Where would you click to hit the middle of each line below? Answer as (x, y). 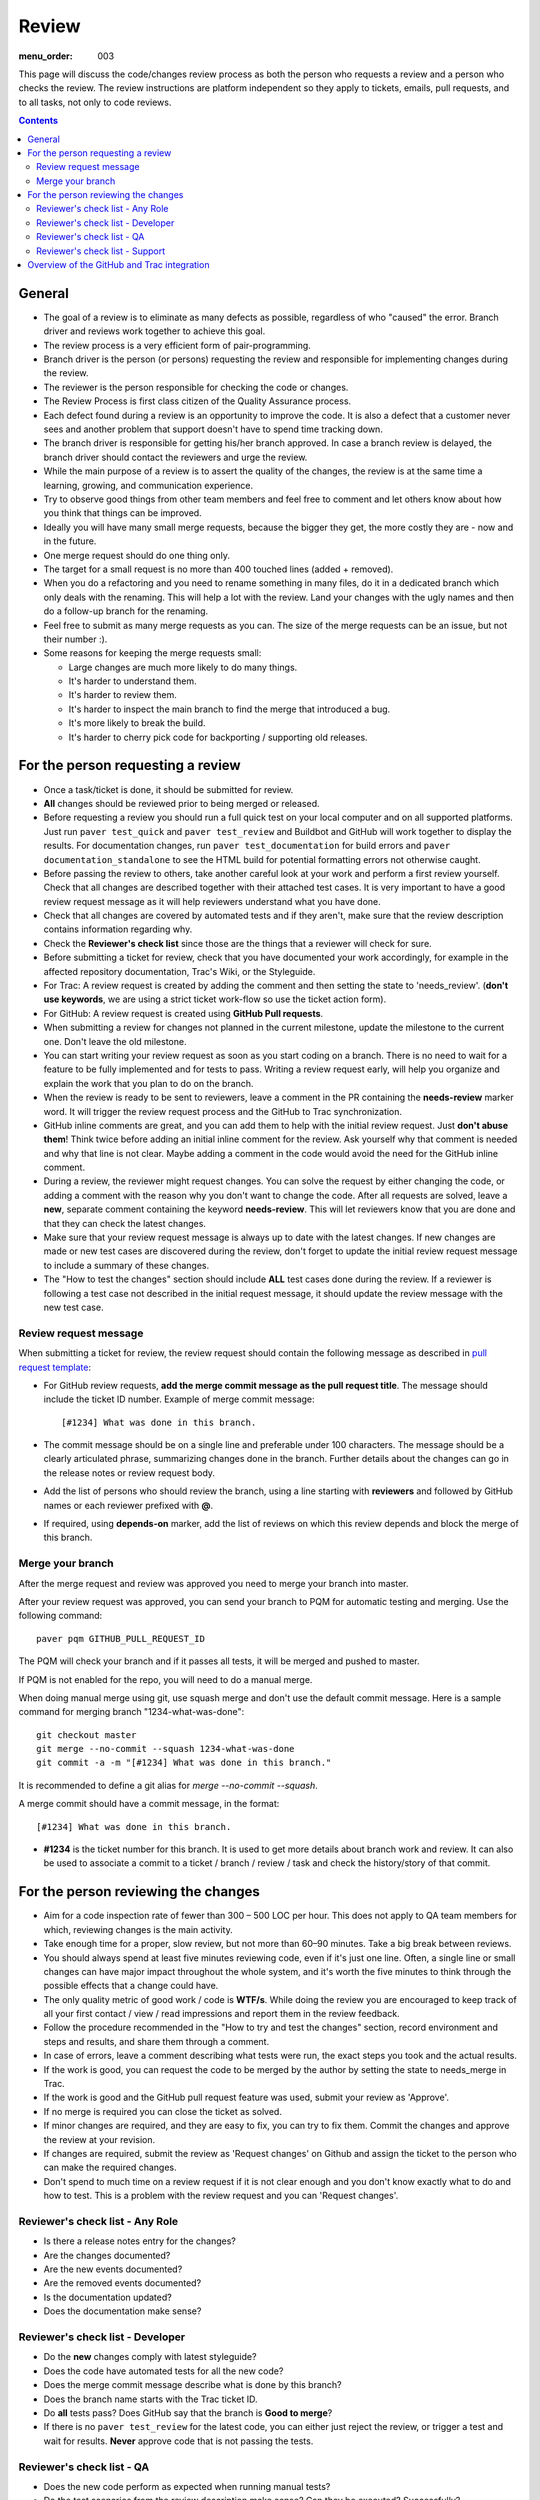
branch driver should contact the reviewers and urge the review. (175, 457)
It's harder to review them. (122, 695)
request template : (55, 1367)
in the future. (70, 541)
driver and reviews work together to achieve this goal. (154, 331)
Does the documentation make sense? (122, 2311)
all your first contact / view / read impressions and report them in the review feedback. (221, 2014)
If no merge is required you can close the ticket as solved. (162, 2111)
